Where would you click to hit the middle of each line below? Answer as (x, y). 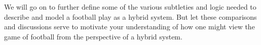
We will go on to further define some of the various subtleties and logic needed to (130, 7)
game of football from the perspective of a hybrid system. (93, 36)
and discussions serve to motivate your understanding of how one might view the (129, 27)
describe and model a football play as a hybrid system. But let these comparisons (130, 16)
